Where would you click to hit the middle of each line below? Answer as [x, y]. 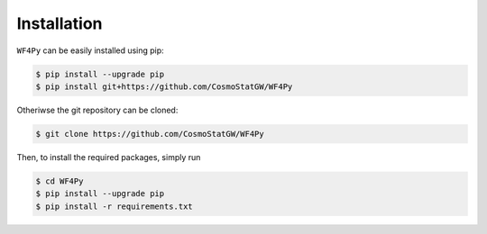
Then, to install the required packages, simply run [109, 157]
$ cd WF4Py [60, 181]
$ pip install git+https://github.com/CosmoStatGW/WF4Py [164, 86]
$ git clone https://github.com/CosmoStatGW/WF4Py [150, 134]
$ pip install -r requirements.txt [114, 206]
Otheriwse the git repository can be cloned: [97, 110]
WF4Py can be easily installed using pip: [90, 50]
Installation [60, 23]
